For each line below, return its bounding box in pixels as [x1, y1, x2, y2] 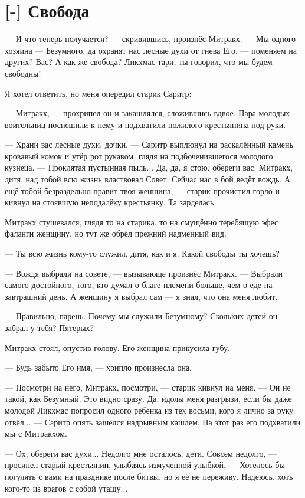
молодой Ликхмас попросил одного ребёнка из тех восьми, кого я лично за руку [5, 404, 294, 416]
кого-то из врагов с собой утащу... [5, 481, 128, 494]
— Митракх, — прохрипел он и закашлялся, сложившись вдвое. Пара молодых [5, 107, 290, 119]
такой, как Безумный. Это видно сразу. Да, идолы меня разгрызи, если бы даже [5, 392, 292, 405]
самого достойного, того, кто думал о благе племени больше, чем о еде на [5, 279, 273, 291]
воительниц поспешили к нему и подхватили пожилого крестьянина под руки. [5, 118, 286, 130]
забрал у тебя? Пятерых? [5, 322, 94, 333]
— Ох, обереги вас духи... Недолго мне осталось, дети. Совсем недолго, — [5, 447, 277, 459]
